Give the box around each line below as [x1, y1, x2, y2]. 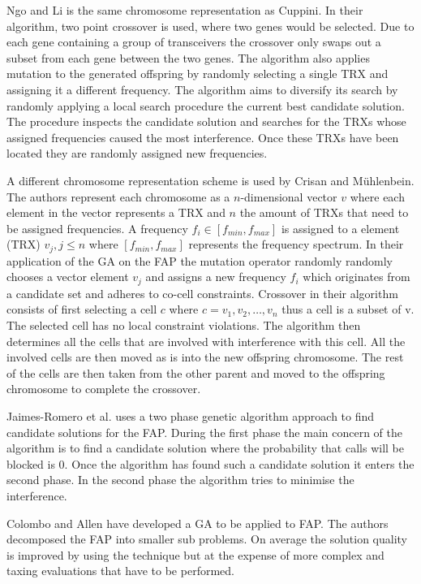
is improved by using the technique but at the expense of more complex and [6, 546, 384, 563]
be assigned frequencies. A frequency [6, 219, 188, 236]
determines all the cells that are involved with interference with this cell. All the [6, 332, 406, 349]
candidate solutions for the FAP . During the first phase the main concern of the [6, 423, 402, 440]
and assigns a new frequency [145, 268, 286, 285]
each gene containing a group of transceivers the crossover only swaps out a [6, 33, 381, 50]
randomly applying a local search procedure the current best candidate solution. [6, 97, 405, 114]
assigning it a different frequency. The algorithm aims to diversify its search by [6, 80, 398, 97]
